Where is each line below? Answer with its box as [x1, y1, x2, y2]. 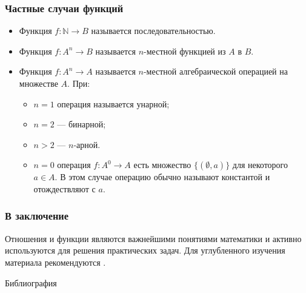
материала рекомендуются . [5, 255, 106, 268]
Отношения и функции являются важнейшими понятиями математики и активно [5, 232, 302, 244]
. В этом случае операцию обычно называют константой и [55, 170, 270, 183]
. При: [67, 77, 90, 89]
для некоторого [232, 158, 288, 171]
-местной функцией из [144, 44, 226, 57]
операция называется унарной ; [57, 97, 170, 110]
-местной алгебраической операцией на [143, 65, 288, 78]
